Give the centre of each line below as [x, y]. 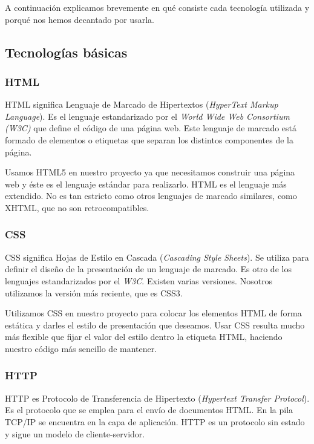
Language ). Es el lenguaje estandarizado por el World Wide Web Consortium [147, 116]
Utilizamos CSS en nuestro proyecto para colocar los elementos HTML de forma [153, 313]
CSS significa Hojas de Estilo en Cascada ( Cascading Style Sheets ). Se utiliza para [157, 257]
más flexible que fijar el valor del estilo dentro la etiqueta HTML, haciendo [144, 337]
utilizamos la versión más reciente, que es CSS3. [94, 292]
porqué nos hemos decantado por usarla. [80, 19]
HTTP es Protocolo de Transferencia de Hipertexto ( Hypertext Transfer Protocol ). [157, 398]
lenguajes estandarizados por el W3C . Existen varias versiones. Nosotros [139, 280]
